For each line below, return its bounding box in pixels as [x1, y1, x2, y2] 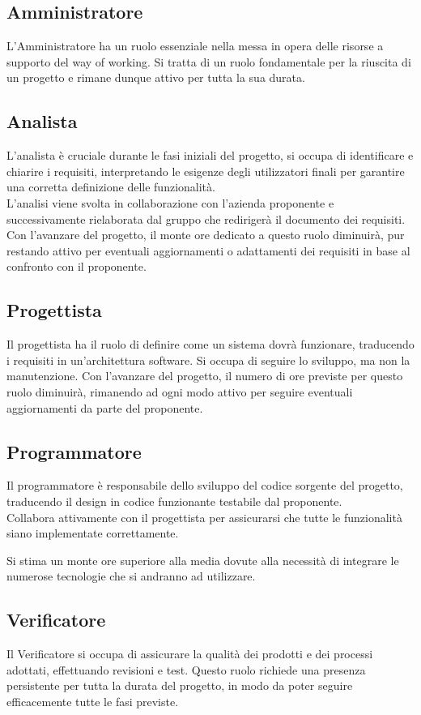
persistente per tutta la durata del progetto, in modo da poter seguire [6, 677, 353, 694]
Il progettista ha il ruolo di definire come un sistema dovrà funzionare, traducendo [6, 336, 415, 353]
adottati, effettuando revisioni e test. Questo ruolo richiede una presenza [6, 661, 366, 678]
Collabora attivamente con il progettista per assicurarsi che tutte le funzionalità [6, 508, 402, 525]
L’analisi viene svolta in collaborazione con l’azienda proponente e [6, 194, 334, 211]
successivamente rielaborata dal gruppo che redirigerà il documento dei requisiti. [6, 210, 406, 227]
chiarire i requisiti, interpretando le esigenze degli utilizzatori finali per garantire [6, 162, 405, 179]
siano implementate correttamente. [6, 524, 179, 542]
